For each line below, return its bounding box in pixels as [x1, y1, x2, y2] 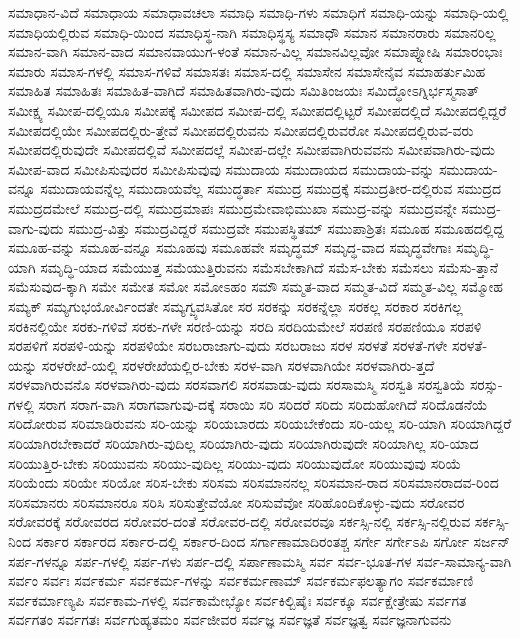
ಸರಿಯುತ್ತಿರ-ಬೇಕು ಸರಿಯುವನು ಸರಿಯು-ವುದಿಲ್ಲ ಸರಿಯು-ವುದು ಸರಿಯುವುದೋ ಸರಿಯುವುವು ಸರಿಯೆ [8, 452, 462, 473]
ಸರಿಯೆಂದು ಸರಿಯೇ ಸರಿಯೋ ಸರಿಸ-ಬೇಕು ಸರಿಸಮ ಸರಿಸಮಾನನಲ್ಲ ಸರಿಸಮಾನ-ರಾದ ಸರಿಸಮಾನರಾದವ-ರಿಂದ [8, 472, 499, 493]
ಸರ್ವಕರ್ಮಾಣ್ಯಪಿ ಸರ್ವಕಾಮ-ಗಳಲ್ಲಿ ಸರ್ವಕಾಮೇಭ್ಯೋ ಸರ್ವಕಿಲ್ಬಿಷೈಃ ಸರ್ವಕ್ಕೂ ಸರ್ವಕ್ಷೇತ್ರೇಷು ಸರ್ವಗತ [8, 589, 467, 610]
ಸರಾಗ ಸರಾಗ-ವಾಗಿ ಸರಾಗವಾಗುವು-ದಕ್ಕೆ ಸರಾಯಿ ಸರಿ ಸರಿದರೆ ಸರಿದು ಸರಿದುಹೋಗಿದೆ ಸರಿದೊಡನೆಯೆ [38, 393, 488, 414]
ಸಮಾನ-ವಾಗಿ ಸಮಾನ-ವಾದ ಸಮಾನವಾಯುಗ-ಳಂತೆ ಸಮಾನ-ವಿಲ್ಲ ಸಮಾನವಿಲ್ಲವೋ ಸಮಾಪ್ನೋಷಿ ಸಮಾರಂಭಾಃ [8, 41, 503, 62]
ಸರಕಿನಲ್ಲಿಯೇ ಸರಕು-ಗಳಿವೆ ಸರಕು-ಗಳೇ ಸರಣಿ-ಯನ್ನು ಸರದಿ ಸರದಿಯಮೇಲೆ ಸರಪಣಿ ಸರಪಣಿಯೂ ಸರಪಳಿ [8, 315, 482, 336]
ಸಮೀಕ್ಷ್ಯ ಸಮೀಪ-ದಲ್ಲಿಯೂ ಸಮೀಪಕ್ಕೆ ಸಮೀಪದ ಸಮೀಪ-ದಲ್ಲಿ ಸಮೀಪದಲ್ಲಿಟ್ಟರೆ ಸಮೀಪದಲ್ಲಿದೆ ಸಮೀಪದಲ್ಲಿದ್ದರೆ [8, 99, 507, 120]
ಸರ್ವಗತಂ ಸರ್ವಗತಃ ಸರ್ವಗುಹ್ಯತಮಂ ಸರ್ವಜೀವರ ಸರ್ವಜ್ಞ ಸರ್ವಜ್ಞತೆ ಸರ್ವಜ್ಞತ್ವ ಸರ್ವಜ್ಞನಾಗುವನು [8, 609, 452, 630]
